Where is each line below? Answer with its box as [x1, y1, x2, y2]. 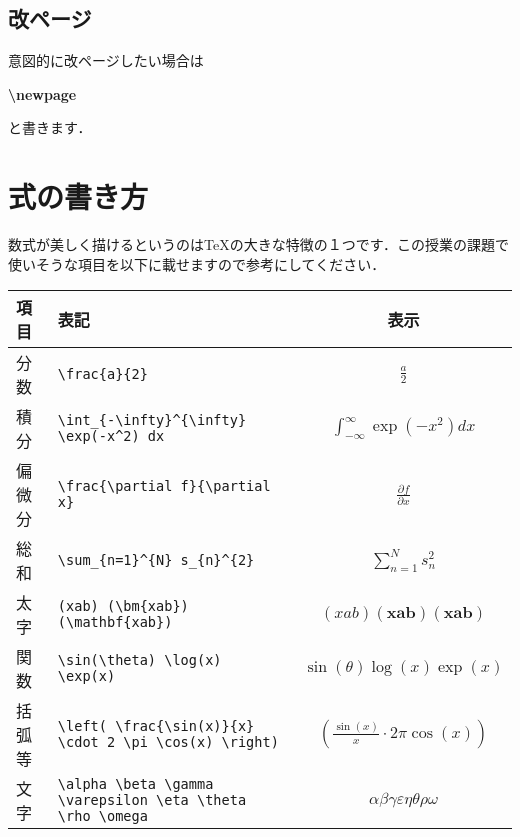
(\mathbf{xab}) [57, 614, 173, 631]
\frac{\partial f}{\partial [57, 478, 271, 495]
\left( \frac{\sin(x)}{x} [57, 718, 255, 735]
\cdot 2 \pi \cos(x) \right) [57, 734, 279, 751]
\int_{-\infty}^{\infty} [57, 412, 247, 429]
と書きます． [8, 117, 92, 138]
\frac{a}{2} [57, 366, 148, 383]
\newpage [8, 83, 77, 104]
